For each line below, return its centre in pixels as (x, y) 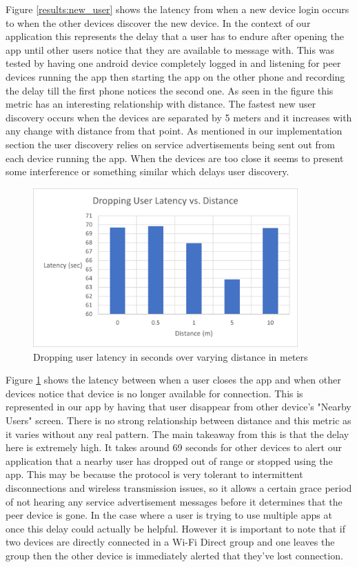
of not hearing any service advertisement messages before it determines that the (174, 501)
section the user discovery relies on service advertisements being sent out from (170, 144)
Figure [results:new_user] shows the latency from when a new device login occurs (177, 9)
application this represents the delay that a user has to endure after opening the (175, 36)
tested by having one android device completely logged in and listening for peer (173, 63)
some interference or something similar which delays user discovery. (147, 171)
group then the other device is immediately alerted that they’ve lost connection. (174, 555)
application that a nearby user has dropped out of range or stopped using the (169, 460)
